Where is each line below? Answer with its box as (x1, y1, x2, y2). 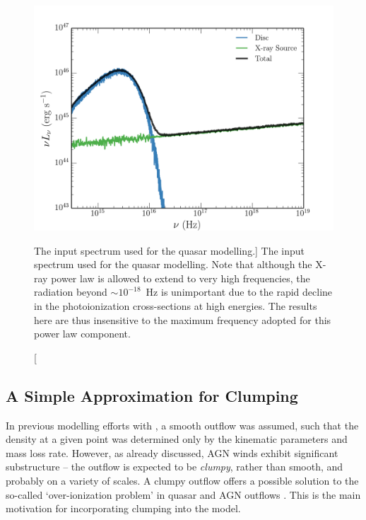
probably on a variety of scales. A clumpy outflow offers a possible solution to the (6, 473, 359, 487)
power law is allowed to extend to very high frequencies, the (51, 270, 310, 285)
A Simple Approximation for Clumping (6, 384, 298, 406)
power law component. (34, 326, 131, 341)
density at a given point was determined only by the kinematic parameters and (6, 432, 348, 446)
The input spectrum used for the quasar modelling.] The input (34, 243, 305, 258)
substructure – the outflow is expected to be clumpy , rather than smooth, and (6, 459, 343, 474)
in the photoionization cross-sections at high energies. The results (34, 298, 317, 313)
